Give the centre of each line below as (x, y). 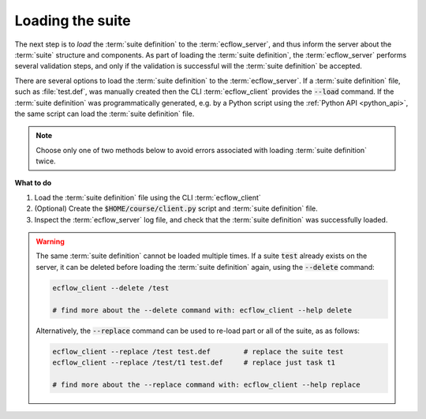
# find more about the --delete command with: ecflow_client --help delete (202, 310)
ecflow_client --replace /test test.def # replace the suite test (198, 352)
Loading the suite (73, 21)
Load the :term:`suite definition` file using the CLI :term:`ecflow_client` (148, 197)
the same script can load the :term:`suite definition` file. (105, 114)
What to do (33, 183)
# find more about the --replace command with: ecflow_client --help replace (206, 384)
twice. (46, 161)
